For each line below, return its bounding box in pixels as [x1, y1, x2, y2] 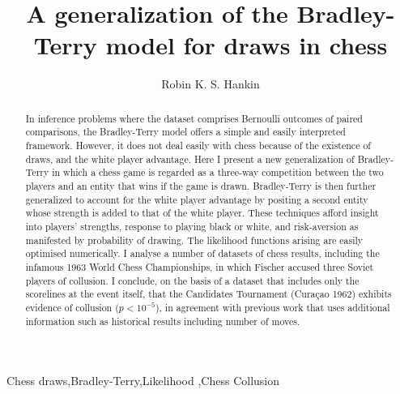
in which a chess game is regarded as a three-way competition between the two [52, 165, 384, 179]
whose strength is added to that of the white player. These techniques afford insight [25, 206, 379, 220]
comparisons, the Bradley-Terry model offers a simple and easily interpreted [25, 125, 346, 139]
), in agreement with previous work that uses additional [155, 300, 390, 314]
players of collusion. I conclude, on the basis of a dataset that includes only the [25, 273, 360, 287]
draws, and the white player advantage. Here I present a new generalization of [25, 152, 355, 165]
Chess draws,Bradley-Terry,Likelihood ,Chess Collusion [6, 372, 280, 389]
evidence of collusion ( [25, 300, 119, 314]
